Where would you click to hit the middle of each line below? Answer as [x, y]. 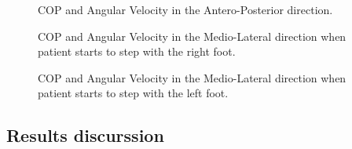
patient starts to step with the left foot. [133, 93]
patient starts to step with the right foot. [137, 51]
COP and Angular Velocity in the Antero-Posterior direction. [185, 9]
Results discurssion [85, 135]
